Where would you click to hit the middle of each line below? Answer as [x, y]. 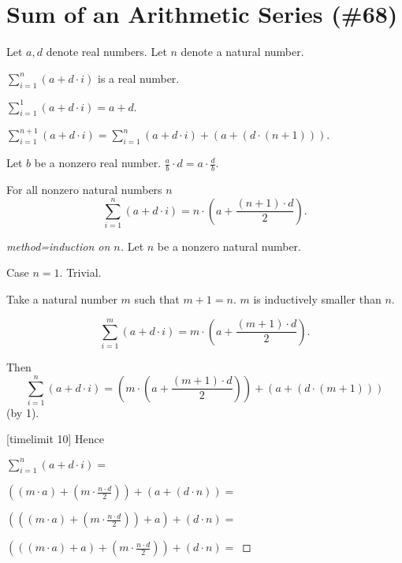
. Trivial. [80, 272]
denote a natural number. [242, 52]
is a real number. [139, 78]
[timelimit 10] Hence [56, 439]
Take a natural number [62, 299]
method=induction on [58, 246]
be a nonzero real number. [98, 163]
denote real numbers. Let [106, 52]
